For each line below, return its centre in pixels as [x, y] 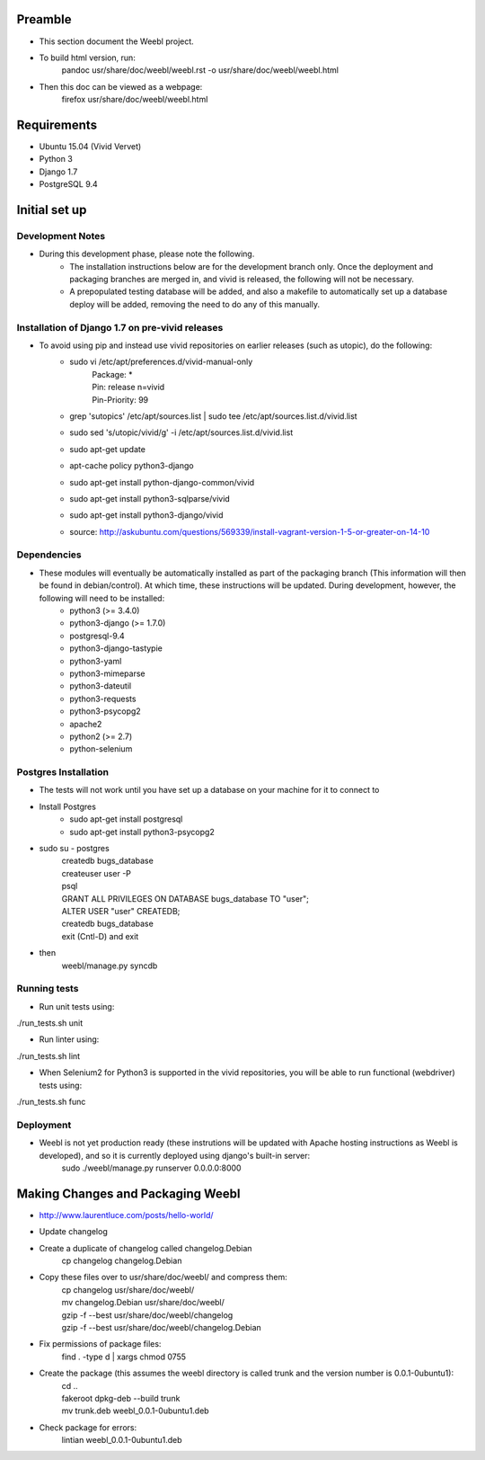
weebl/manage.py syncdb [110, 966]
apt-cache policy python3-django [132, 466]
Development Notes [61, 236]
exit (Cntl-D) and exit [100, 936]
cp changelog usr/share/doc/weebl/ [128, 1289]
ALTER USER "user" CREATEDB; [121, 911]
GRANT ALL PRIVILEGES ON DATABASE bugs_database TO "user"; [185, 898]
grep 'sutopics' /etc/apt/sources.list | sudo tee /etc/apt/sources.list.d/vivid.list [214, 416]
